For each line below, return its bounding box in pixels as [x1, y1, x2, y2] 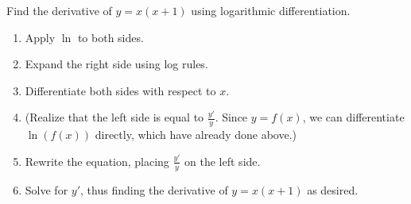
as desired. [307, 181, 359, 198]
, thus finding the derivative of [80, 181, 228, 198]
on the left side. [184, 152, 261, 169]
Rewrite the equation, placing [25, 152, 169, 169]
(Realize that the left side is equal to [25, 109, 204, 125]
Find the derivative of [6, 2, 112, 18]
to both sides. [77, 29, 144, 45]
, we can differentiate [302, 109, 405, 125]
